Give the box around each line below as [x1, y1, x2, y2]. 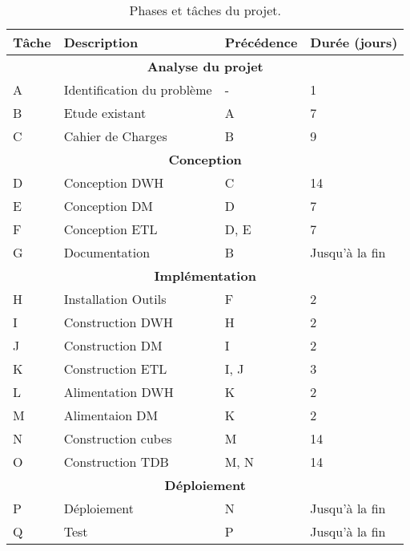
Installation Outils [63, 290, 167, 308]
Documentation [63, 243, 151, 261]
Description [63, 33, 139, 51]
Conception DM [63, 196, 154, 215]
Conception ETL [63, 220, 158, 238]
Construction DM [63, 336, 163, 355]
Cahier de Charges [63, 127, 167, 145]
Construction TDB [63, 452, 169, 471]
